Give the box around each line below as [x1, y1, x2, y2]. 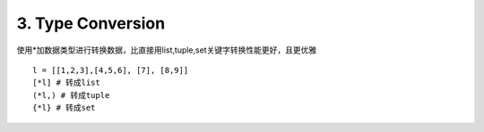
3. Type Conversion [16, 13, 166, 33]
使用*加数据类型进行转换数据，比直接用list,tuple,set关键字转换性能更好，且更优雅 [16, 45, 317, 55]
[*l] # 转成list [32, 78, 100, 88]
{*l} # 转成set [32, 103, 96, 113]
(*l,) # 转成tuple [32, 90, 110, 100]
